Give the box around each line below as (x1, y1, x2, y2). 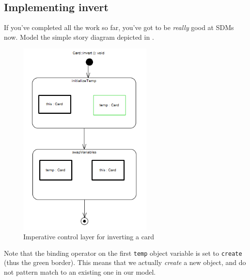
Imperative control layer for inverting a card (23, 232, 155, 242)
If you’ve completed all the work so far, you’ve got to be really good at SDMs (4, 22, 234, 32)
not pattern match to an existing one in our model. (4, 267, 156, 277)
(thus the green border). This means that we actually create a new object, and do (4, 257, 246, 267)
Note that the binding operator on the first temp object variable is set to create (4, 248, 242, 258)
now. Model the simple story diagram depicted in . (4, 31, 154, 42)
